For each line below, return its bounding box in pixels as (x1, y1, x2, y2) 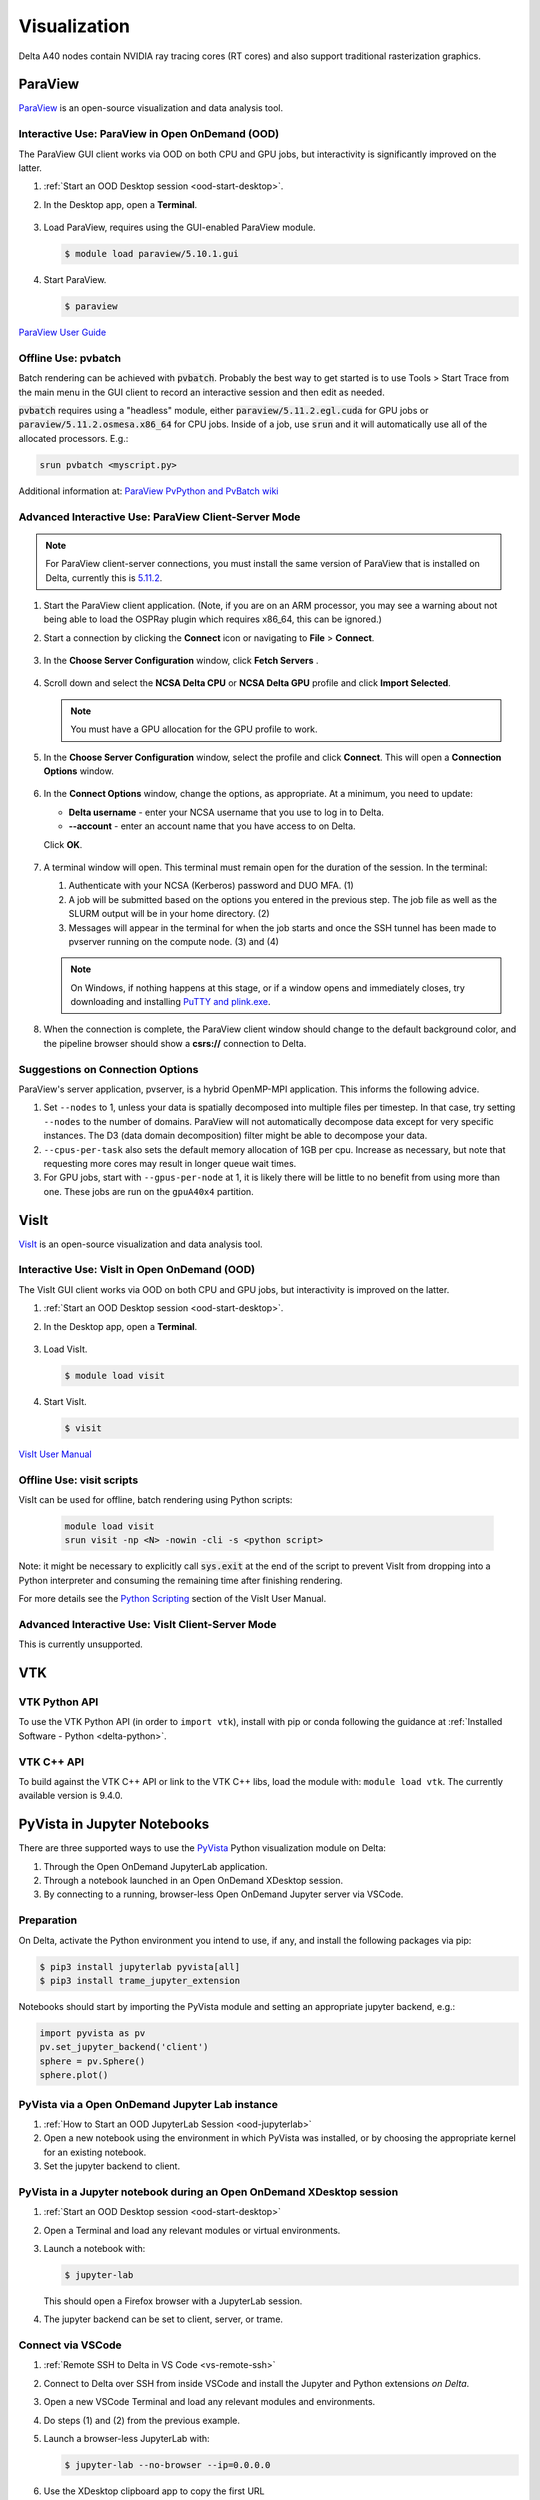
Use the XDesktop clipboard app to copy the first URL (43, 2485, 265, 2497)
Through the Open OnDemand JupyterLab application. (43, 1860, 269, 1872)
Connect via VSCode (18, 2338, 122, 2352)
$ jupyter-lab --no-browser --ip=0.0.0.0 (64, 2460, 271, 2471)
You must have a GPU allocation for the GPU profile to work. (70, 723, 318, 735)
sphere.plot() (39, 2070, 109, 2081)
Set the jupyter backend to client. (43, 2160, 180, 2172)
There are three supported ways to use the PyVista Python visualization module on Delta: (18, 1842, 387, 1854)
